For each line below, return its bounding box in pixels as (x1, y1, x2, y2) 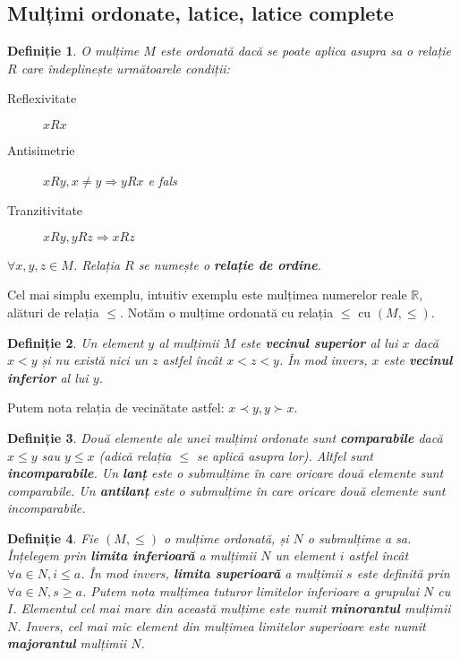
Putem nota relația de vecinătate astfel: (7, 398, 225, 417)
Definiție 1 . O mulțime (7, 41, 140, 60)
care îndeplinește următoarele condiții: (21, 58, 230, 77)
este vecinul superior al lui (240, 333, 398, 351)
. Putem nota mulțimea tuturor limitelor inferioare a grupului (81, 581, 419, 600)
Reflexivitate (7, 89, 77, 108)
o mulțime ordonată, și (164, 528, 289, 547)
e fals (148, 170, 177, 189)
